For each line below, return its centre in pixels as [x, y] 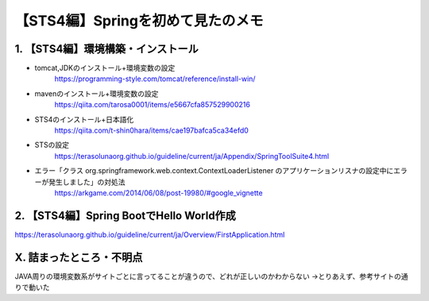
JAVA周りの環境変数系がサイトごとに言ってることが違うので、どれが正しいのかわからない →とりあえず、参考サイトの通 [211, 276]
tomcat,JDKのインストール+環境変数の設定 [105, 68]
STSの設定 [52, 145]
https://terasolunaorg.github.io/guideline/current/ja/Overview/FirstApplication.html [150, 234]
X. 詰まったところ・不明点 [79, 257]
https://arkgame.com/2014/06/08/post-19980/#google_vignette [158, 193]
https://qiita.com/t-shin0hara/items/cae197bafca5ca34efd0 [152, 130]
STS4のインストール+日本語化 [84, 119]
